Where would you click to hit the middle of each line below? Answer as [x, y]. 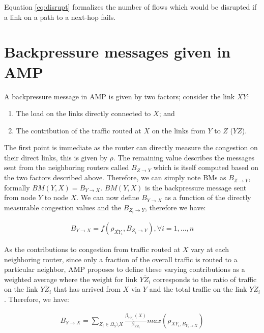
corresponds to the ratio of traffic [205, 279]
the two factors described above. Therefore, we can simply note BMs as [115, 177]
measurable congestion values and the [63, 207]
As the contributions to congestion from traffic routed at [92, 249]
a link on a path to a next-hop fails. [60, 17]
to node [56, 197]
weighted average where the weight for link [71, 279]
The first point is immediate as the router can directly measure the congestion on [131, 147]
